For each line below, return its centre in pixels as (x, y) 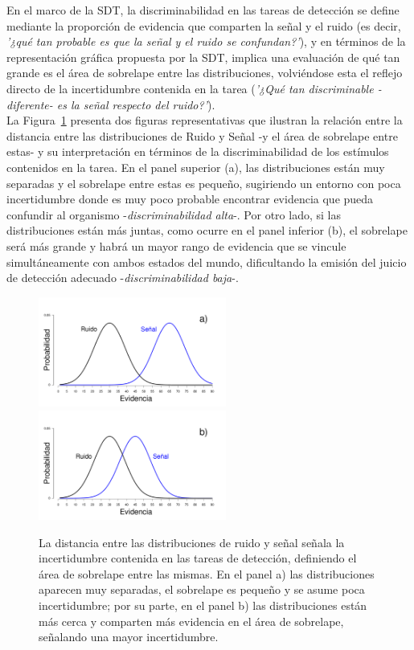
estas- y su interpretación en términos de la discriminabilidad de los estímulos (198, 151)
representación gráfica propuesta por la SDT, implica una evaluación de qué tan (203, 57)
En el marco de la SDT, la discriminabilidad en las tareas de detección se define (203, 10)
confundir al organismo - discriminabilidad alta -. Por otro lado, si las (174, 214)
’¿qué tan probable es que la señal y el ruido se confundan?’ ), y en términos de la (206, 41)
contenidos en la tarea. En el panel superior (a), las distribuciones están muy (196, 167)
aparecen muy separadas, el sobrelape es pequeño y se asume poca (202, 589)
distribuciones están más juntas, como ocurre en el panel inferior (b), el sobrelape (207, 230)
